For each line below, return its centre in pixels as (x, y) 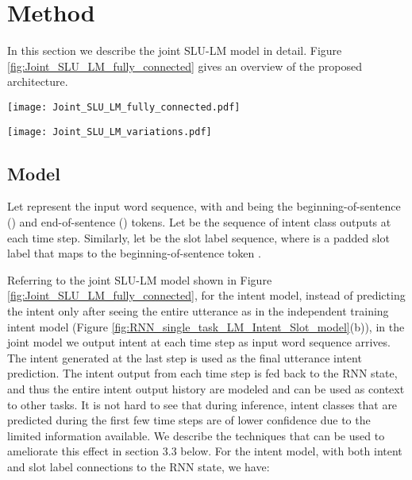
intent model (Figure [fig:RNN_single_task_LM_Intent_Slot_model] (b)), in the (206, 326)
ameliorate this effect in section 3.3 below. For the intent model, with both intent (205, 451)
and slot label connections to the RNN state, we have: (139, 466)
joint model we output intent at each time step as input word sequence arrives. (199, 342)
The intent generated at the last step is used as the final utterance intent (185, 357)
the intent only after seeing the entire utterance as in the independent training (198, 310)
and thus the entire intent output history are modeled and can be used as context (206, 388)
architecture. (38, 81)
